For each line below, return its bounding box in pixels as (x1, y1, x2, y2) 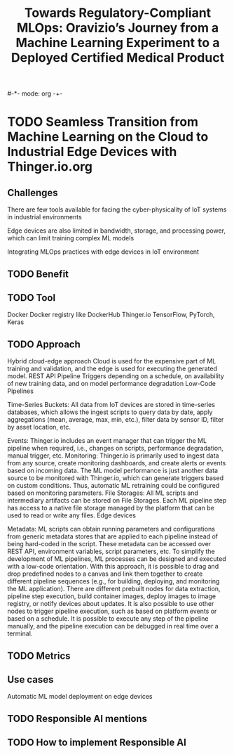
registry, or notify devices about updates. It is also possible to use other (7, 600, 214, 608)
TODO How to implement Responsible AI (7, 737, 187, 749)
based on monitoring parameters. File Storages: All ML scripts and (7, 489, 198, 497)
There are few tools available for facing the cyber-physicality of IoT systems (7, 205, 227, 214)
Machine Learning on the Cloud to (7, 129, 209, 145)
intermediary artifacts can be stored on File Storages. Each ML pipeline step (7, 496, 227, 505)
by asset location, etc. (7, 423, 71, 432)
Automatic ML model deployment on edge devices (7, 692, 153, 701)
